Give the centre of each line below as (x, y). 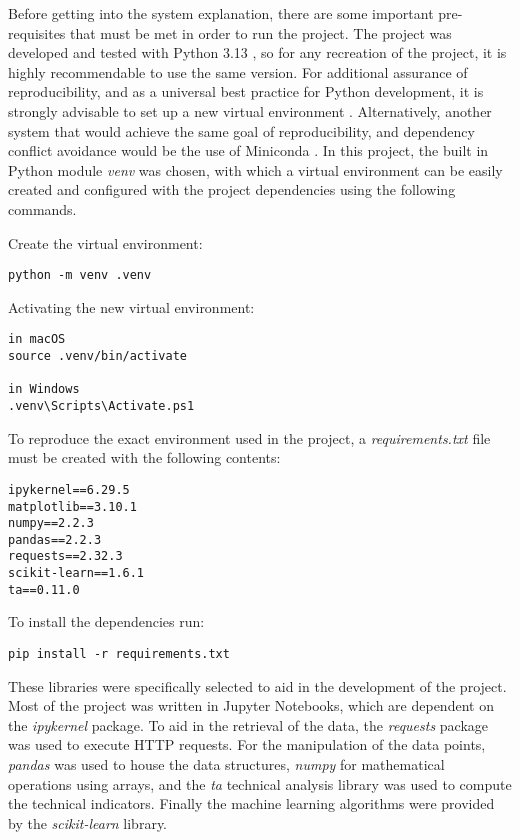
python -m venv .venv (80, 275)
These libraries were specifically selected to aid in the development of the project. (257, 685)
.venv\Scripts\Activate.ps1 (101, 406)
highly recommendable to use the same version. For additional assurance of (238, 71)
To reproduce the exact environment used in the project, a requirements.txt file (249, 437)
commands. (42, 208)
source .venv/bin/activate (97, 356)
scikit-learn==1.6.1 (76, 573)
